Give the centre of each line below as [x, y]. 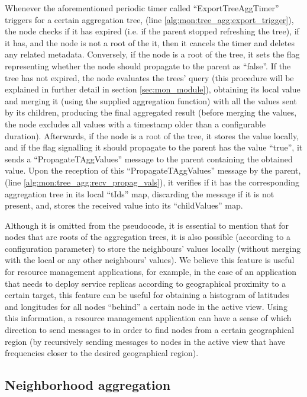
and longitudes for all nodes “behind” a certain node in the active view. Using [146, 306]
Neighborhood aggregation [88, 385]
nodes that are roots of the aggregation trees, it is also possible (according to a [148, 237]
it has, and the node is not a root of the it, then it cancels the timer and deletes [150, 42]
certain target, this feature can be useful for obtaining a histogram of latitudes [147, 295]
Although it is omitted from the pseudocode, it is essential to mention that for [147, 225]
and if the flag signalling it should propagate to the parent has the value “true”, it [154, 147]
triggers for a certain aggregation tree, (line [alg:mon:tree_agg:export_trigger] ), [149, 19]
